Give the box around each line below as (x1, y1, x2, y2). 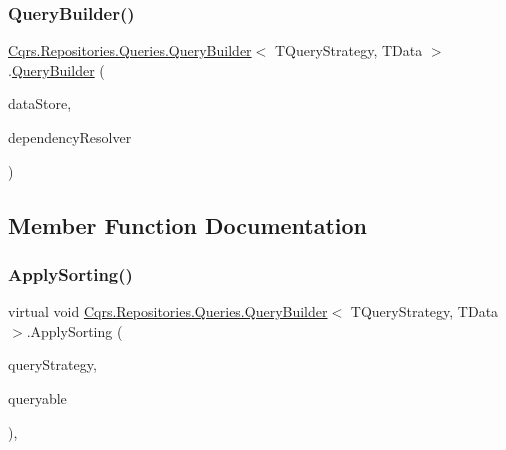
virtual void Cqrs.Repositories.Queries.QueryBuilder (8, 301, 328, 322)
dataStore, (8, 93, 72, 114)
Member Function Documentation (8, 209, 368, 240)
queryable (8, 387, 67, 408)
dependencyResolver (8, 127, 132, 147)
